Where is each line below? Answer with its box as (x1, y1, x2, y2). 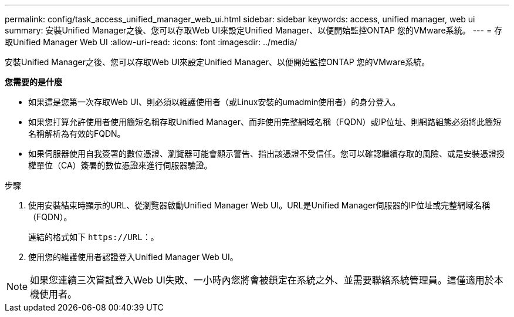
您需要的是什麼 (5, 77, 62, 87)
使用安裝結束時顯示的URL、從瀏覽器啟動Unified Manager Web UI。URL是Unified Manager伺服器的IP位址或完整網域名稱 (28, 200, 491, 210)
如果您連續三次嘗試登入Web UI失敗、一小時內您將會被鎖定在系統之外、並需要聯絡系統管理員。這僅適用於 (30, 274, 494, 286)
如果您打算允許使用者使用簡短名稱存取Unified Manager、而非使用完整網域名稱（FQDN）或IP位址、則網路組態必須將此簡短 (28, 117, 502, 127)
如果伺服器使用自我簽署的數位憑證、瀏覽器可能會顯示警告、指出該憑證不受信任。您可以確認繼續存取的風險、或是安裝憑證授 (28, 149, 505, 158)
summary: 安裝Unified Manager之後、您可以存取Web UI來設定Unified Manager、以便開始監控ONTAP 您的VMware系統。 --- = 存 (5, 25, 503, 35)
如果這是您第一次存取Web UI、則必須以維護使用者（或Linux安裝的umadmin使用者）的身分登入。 (28, 97, 401, 107)
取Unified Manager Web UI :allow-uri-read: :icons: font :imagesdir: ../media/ (5, 37, 297, 47)
